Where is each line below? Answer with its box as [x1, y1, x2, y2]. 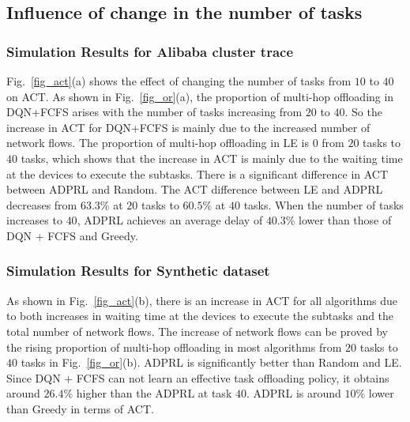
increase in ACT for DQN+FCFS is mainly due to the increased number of [6, 119, 371, 135]
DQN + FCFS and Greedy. [6, 227, 138, 243]
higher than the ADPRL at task [76, 385, 232, 401]
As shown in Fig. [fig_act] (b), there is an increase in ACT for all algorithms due [6, 292, 398, 308]
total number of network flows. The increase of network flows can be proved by [6, 322, 388, 339]
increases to [6, 212, 62, 228]
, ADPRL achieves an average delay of [77, 212, 263, 228]
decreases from [6, 196, 77, 213]
